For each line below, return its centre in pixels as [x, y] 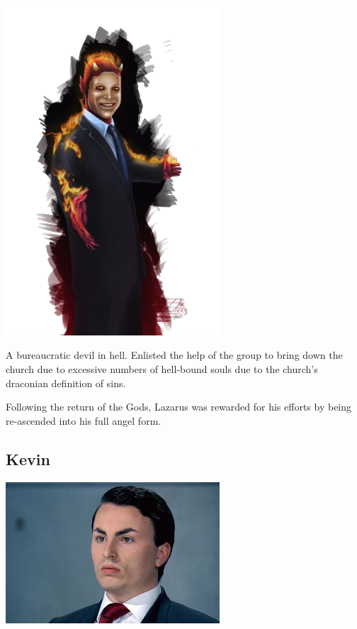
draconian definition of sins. [66, 383]
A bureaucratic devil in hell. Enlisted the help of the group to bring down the [174, 355]
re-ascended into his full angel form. [84, 420]
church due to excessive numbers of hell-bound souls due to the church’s [162, 369]
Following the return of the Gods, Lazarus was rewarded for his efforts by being [179, 407]
